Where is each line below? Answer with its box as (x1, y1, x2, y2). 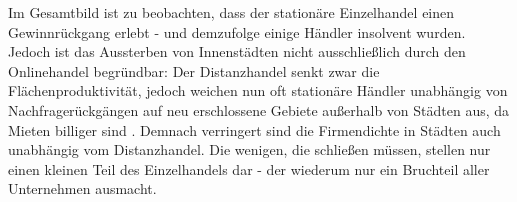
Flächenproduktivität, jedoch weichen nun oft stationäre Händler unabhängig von (8, 80, 508, 101)
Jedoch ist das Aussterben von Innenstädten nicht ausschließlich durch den (8, 41, 466, 62)
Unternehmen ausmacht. (8, 178, 157, 199)
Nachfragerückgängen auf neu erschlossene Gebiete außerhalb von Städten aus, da (8, 99, 510, 120)
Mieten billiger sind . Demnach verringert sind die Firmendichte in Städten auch (8, 119, 501, 140)
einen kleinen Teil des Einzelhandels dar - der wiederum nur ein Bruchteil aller (8, 158, 490, 179)
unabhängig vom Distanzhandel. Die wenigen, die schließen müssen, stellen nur (8, 139, 491, 160)
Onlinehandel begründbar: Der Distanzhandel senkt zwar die (8, 60, 380, 81)
